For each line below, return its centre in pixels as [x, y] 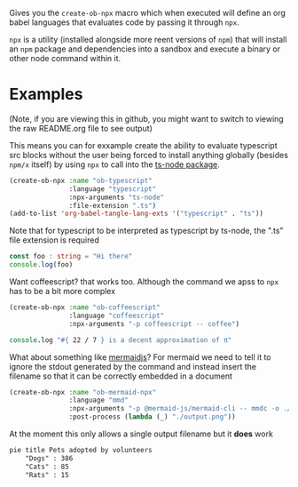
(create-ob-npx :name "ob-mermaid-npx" [83, 392]
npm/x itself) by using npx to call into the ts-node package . [114, 164]
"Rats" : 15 [47, 475]
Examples [46, 95]
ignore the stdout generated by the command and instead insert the [133, 366]
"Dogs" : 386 [49, 458]
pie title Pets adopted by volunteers [81, 451]
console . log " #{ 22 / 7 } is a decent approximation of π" [121, 340]
